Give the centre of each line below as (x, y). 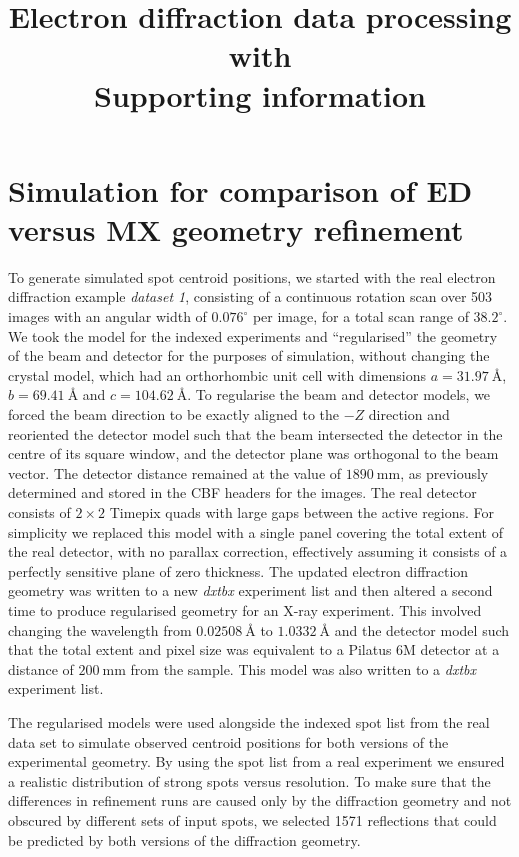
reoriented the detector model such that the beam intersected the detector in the (255, 433)
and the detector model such (422, 629)
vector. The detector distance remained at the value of (175, 472)
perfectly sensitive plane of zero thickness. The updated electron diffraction (238, 570)
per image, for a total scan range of (360, 316)
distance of (41, 668)
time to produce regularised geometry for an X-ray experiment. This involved (245, 609)
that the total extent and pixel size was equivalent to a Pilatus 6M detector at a (254, 649)
